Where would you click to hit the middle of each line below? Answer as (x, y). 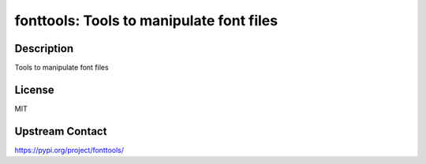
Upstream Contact (61, 131)
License (34, 89)
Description (44, 48)
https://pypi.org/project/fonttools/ (69, 150)
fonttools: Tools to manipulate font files (146, 20)
